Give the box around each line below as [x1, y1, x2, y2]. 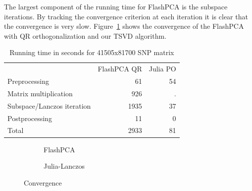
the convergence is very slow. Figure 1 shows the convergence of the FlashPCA [4, 21, 244, 31]
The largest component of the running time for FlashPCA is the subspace [4, 1, 228, 11]
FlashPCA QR [98, 64, 142, 74]
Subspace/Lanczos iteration [7, 100, 91, 111]
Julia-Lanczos [44, 161, 85, 171]
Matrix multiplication [7, 88, 73, 98]
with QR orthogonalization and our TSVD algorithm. [4, 30, 167, 41]
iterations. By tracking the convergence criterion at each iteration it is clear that [4, 11, 248, 21]
